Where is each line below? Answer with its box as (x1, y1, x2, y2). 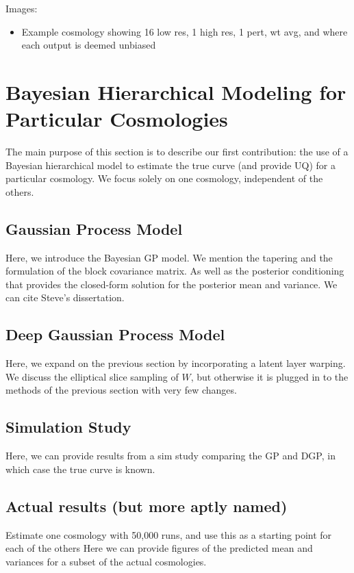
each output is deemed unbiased (21, 38, 156, 52)
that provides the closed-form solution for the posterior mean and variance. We (5, 277, 338, 291)
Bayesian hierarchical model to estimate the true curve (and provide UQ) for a (5, 157, 336, 172)
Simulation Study (5, 416, 131, 437)
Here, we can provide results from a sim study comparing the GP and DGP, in (5, 448, 336, 463)
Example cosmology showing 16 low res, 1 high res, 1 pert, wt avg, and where (21, 24, 348, 38)
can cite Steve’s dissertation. (5, 290, 125, 305)
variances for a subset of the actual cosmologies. (5, 554, 207, 568)
